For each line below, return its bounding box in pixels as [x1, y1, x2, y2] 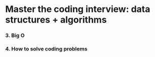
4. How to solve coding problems [5, 45, 87, 52]
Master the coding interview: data [5, 3, 150, 15]
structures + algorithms [5, 14, 107, 25]
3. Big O [5, 32, 25, 39]
